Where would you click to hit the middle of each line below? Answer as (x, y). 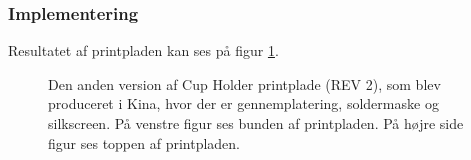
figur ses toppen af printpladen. (144, 142)
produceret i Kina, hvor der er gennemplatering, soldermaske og (243, 103)
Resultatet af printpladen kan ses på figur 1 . (143, 50)
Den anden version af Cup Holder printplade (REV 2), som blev (244, 83)
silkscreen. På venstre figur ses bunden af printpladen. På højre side (256, 123)
